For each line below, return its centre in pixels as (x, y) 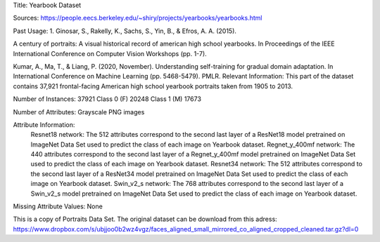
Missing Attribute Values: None (58, 206)
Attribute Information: (44, 125)
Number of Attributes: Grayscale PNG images (79, 112)
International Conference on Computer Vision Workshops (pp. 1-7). (110, 53)
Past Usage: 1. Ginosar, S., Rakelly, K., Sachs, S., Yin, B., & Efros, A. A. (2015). (125, 31)
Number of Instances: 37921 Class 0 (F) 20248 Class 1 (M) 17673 (107, 99)
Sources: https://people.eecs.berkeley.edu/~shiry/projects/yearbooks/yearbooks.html (138, 18)
